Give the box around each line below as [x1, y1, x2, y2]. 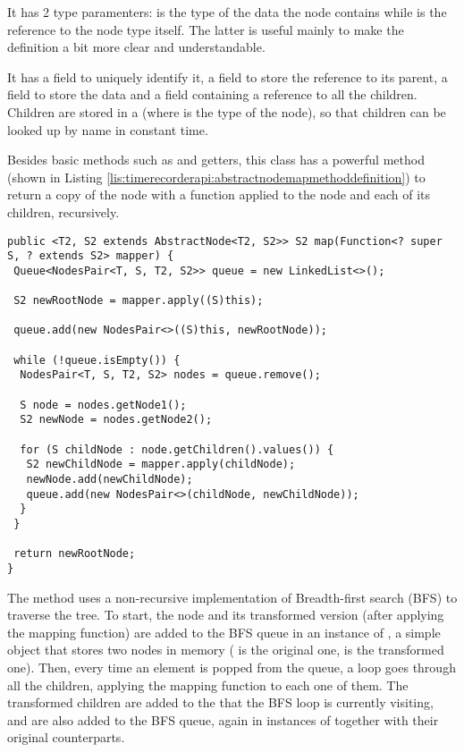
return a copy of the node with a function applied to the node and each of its [7, 185, 431, 204]
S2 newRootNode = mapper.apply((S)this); [13, 294, 264, 308]
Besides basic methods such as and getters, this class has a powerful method [7, 150, 425, 169]
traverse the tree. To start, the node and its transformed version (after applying [7, 605, 444, 624]
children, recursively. [7, 202, 120, 221]
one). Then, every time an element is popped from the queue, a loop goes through [7, 658, 456, 676]
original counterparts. [7, 728, 125, 747]
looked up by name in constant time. [7, 120, 208, 139]
